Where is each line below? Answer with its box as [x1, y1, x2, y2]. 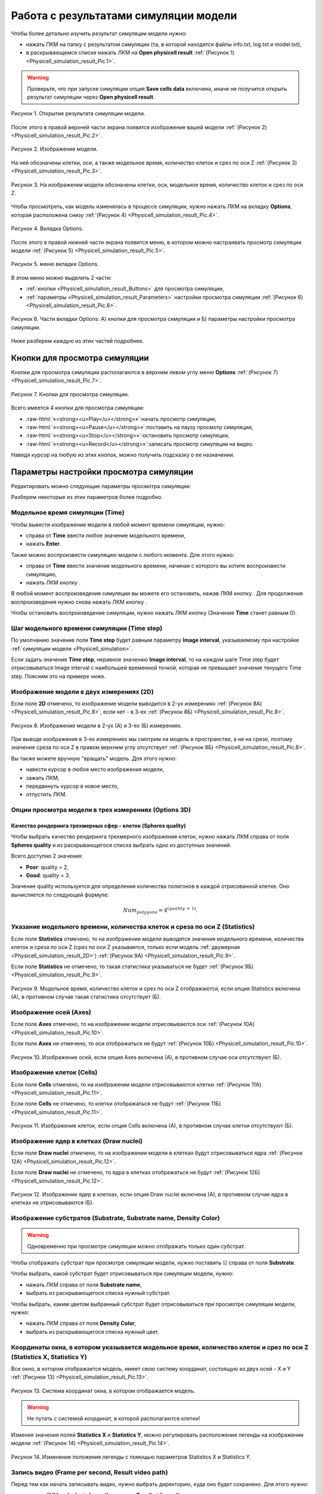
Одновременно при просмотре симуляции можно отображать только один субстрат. [27, 1242, 246, 1250]
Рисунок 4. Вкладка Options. [11, 225, 83, 232]
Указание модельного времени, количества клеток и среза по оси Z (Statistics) [11, 923, 255, 931]
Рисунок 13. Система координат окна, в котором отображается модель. [11, 1387, 196, 1394]
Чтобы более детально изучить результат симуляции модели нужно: [11, 30, 187, 37]
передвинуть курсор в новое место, [26, 783, 119, 790]
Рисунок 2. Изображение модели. [11, 145, 98, 152]
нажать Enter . [26, 540, 62, 547]
